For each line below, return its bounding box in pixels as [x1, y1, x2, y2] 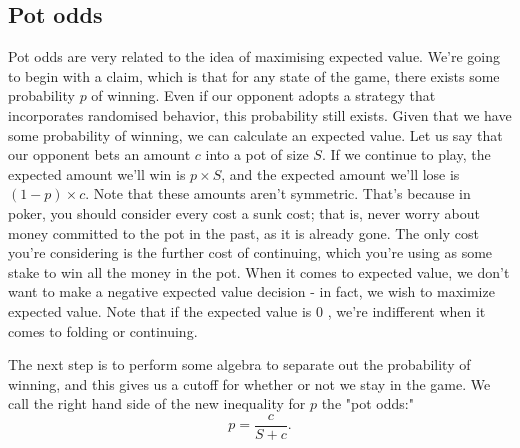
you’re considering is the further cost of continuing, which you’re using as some [8, 242, 493, 263]
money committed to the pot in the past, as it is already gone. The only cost [8, 222, 479, 243]
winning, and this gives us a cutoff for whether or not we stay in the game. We [8, 373, 491, 394]
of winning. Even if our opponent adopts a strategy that [91, 85, 436, 106]
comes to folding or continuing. [8, 320, 198, 341]
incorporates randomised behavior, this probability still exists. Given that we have [8, 104, 512, 125]
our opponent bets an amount [8, 144, 191, 165]
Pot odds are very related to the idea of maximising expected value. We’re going [8, 46, 501, 67]
